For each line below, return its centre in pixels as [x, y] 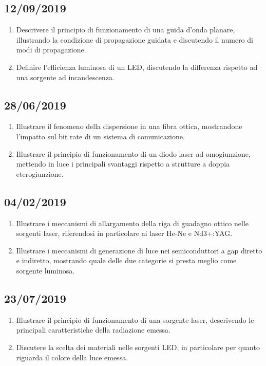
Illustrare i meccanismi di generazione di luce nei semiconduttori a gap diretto [139, 250]
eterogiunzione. [40, 173]
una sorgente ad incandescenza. [65, 77]
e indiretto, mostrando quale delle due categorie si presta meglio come [126, 260]
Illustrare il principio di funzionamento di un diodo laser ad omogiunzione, [133, 153]
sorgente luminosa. [45, 270]
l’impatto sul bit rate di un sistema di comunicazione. [100, 136]
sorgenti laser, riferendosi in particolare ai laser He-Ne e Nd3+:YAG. [124, 233]
